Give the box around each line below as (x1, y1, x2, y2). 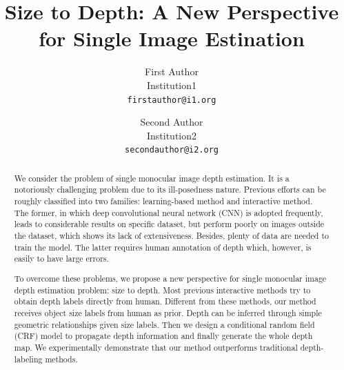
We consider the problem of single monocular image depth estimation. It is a (14, 172, 290, 184)
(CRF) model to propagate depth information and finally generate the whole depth (14, 330, 313, 342)
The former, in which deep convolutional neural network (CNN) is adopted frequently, (14, 206, 323, 218)
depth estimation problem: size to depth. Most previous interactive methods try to (14, 284, 311, 295)
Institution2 (146, 128, 197, 142)
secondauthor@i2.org (124, 145, 219, 155)
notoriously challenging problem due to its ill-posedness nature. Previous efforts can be (14, 184, 326, 195)
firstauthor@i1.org (127, 95, 216, 105)
